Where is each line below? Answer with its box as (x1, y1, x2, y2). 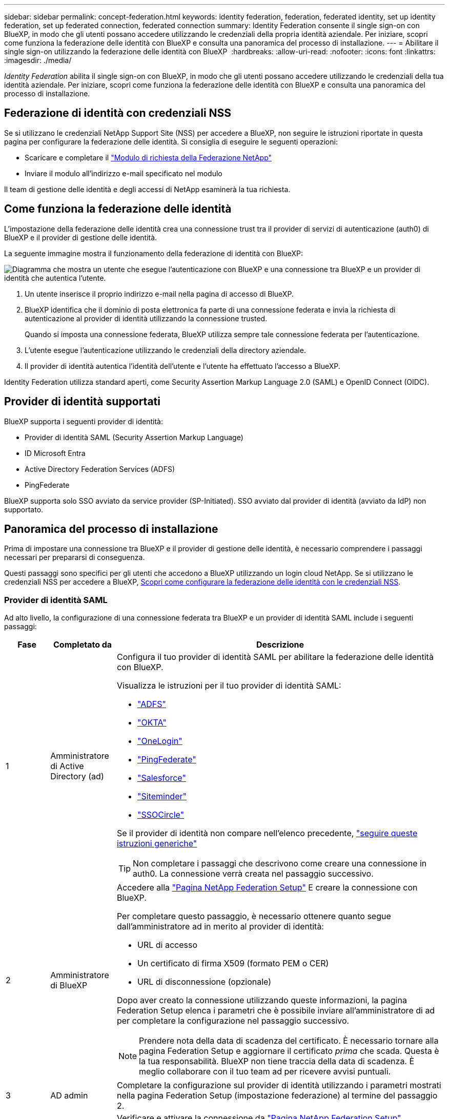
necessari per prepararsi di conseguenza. (4, 553, 145, 562)
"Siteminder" (137, 791, 187, 802)
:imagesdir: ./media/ (4, 56, 72, 65)
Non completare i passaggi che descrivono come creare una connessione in (132, 858, 427, 869)
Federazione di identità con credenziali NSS (4, 107, 232, 120)
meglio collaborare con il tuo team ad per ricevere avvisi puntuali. (139, 1066, 391, 1077)
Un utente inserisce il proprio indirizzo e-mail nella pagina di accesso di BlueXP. (25, 289, 294, 298)
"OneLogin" (137, 736, 182, 747)
